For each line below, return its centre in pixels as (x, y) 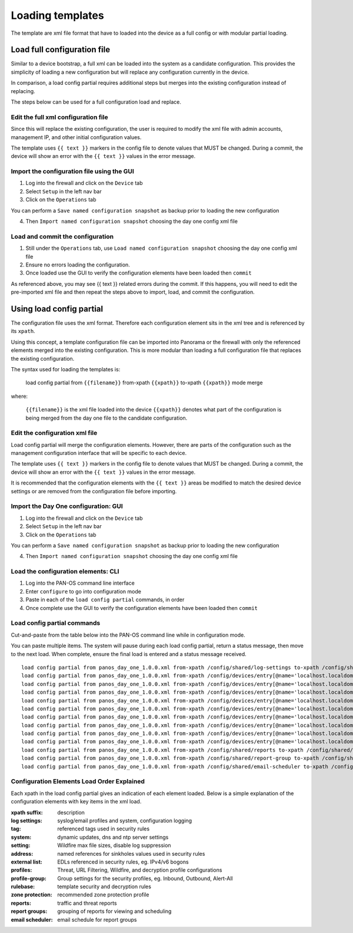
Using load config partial (57, 309)
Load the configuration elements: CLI (65, 572)
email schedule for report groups (97, 919)
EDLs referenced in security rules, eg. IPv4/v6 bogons (123, 862)
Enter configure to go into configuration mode (83, 591)
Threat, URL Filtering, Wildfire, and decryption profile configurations (140, 870)
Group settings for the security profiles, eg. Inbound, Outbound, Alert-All (145, 878)
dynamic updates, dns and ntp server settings (113, 837)
